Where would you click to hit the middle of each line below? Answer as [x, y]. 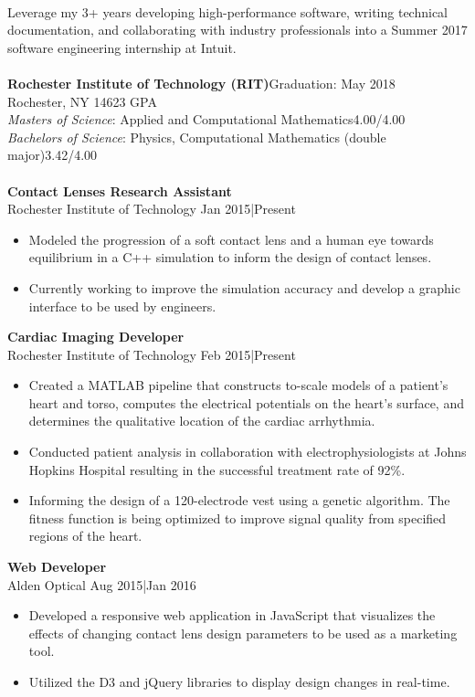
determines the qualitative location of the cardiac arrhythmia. [202, 421]
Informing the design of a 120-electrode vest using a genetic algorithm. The [239, 500]
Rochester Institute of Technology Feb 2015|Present [152, 354]
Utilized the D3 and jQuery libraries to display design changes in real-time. [239, 681]
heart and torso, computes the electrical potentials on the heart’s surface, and [246, 402]
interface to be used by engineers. [122, 306]
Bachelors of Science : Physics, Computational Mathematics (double [197, 137]
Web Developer [57, 567]
